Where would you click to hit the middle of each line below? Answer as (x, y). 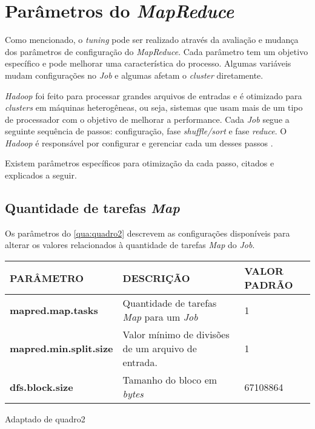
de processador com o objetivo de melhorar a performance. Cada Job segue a (147, 119)
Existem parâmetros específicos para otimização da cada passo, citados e (140, 163)
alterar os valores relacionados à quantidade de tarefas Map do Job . (130, 245)
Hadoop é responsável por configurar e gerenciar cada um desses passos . (139, 142)
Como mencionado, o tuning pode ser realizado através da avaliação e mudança (152, 40)
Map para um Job (160, 317)
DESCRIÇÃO (156, 278)
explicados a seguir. (41, 175)
